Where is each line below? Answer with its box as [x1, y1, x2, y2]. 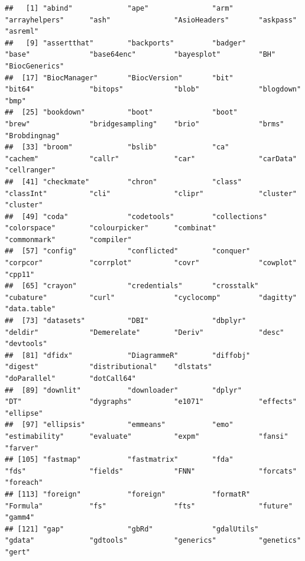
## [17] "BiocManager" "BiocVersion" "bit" [5, 73, 233, 82]
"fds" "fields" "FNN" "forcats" [5, 467, 297, 475]
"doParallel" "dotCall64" [5, 374, 136, 383]
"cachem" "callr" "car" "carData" [5, 154, 297, 163]
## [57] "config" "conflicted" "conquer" [5, 247, 251, 256]
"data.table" [5, 305, 56, 314]
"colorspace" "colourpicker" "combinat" [5, 224, 216, 233]
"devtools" [5, 340, 47, 348]
